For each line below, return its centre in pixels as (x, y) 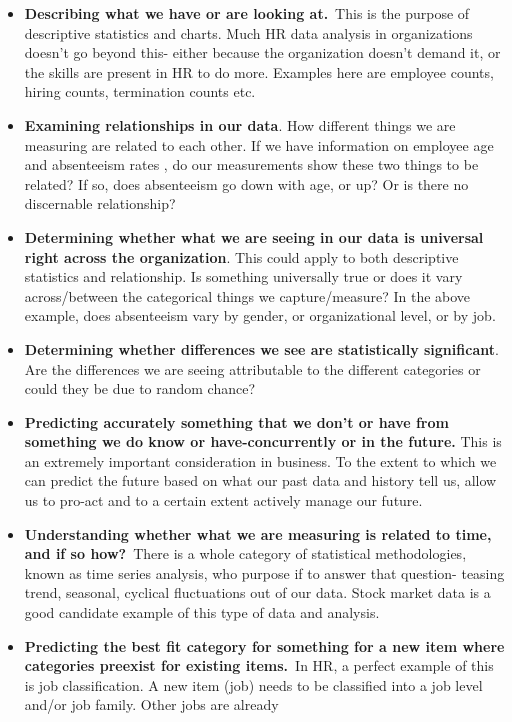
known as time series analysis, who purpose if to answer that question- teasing (264, 572)
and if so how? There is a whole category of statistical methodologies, (245, 553)
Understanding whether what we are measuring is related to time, (258, 533)
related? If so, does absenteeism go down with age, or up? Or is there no (246, 183)
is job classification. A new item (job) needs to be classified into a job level (253, 684)
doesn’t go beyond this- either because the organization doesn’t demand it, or (262, 52)
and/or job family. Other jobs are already (151, 704)
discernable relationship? (100, 203)
